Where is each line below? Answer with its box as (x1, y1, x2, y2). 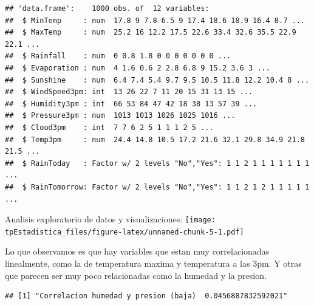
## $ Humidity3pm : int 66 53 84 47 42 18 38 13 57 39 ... (5, 99, 258, 108)
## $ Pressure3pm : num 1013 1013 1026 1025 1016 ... (5, 111, 236, 120)
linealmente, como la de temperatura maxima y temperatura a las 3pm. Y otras (5, 257, 302, 269)
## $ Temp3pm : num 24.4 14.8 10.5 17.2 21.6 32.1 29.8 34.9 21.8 (5, 135, 305, 144)
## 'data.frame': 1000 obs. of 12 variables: (5, 4, 210, 13)
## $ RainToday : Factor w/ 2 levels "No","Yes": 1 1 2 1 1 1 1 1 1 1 (5, 159, 310, 168)
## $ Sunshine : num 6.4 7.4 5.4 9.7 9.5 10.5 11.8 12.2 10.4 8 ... (5, 75, 310, 84)
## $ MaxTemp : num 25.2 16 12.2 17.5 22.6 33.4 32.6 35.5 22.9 (5, 28, 296, 37)
